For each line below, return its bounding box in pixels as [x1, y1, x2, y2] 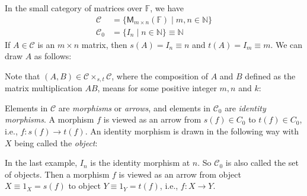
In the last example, [5, 156, 78, 169]
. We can [270, 38, 303, 50]
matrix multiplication [5, 82, 82, 94]
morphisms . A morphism [5, 113, 94, 126]
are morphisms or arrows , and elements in [58, 101, 211, 114]
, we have [150, 2, 184, 14]
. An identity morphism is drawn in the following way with [85, 125, 299, 137]
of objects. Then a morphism [5, 168, 110, 180]
